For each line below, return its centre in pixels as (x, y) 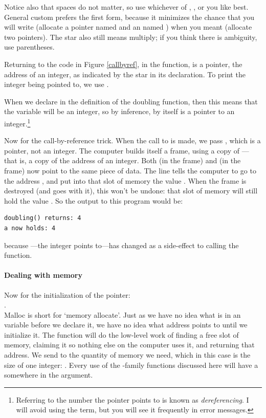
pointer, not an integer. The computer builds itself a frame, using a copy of (122, 150)
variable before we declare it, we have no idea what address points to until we (126, 325)
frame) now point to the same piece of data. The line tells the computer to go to (130, 170)
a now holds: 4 (30, 228)
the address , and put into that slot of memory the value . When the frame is (125, 180)
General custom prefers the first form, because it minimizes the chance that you (129, 17)
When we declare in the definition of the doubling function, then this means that (131, 101)
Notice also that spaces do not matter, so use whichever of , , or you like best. (126, 7)
